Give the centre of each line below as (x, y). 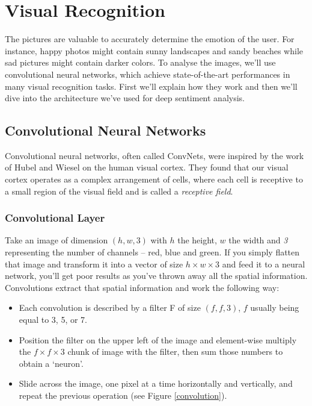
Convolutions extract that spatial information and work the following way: (142, 287)
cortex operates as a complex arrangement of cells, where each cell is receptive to (154, 179)
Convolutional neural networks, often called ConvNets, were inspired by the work (154, 155)
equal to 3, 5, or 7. (53, 320)
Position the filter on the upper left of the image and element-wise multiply (158, 339)
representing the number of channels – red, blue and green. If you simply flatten (152, 252)
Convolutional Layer (55, 218)
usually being (275, 308)
